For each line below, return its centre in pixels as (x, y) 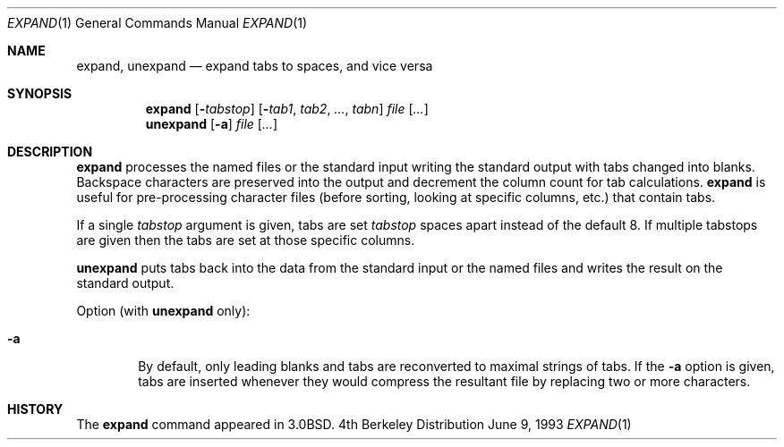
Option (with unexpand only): (163, 311)
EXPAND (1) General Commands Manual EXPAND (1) (158, 23)
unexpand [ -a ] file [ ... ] (212, 124)
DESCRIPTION (50, 152)
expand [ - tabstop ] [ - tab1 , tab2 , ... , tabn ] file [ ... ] (287, 109)
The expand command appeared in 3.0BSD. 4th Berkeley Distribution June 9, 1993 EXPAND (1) (354, 424)
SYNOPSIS (40, 93)
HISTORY (35, 409)
